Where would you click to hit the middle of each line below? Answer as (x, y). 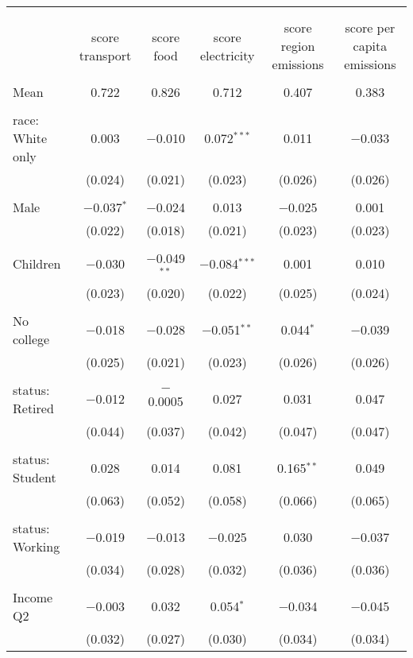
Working (37, 546)
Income (33, 597)
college (31, 339)
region (298, 46)
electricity (228, 55)
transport (105, 55)
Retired (33, 408)
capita (370, 46)
